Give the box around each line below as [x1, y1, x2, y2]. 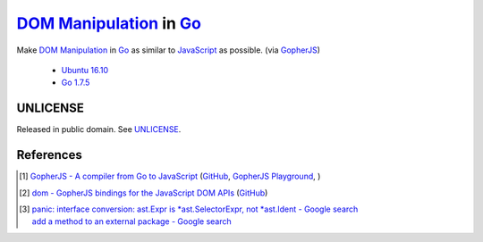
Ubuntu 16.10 [61, 64, 109, 75]
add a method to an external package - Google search [31, 216, 232, 227]
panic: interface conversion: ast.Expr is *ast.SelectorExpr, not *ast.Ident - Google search [31, 204, 359, 214]
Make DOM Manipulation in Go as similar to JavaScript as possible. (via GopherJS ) [16, 45, 321, 55]
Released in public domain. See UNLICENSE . [16, 124, 182, 135]
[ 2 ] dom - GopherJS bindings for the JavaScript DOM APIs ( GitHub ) [19, 188, 268, 198]
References [16, 147, 82, 163]
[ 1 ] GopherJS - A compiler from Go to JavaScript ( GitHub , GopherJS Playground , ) [19, 171, 321, 182]
